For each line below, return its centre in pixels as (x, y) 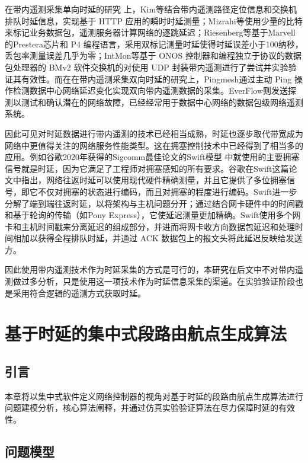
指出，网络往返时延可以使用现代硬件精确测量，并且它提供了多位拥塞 (154, 180)
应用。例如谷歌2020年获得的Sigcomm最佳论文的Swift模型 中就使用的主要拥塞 (152, 157)
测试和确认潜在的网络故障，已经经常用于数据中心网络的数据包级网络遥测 (162, 102)
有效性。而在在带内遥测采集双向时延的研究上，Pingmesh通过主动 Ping (156, 79)
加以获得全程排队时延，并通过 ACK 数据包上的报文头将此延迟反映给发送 (162, 238)
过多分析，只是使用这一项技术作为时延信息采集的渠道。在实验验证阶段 (158, 281)
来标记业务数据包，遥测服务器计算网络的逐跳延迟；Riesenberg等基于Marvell (150, 32)
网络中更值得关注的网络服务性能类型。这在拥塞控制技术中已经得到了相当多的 (154, 145)
